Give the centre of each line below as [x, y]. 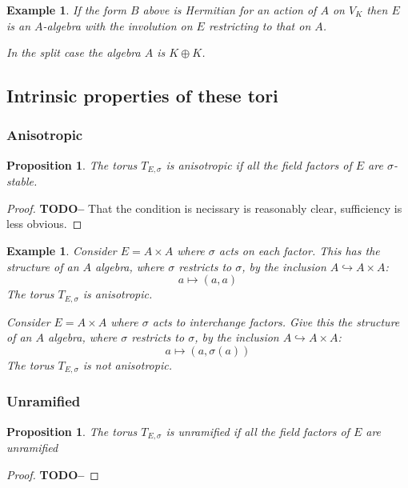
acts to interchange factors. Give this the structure [276, 321]
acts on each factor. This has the [299, 251]
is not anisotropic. [127, 364]
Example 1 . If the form [66, 10]
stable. [22, 181]
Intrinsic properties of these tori [142, 96]
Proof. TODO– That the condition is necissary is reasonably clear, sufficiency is [204, 208]
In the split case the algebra [74, 52]
